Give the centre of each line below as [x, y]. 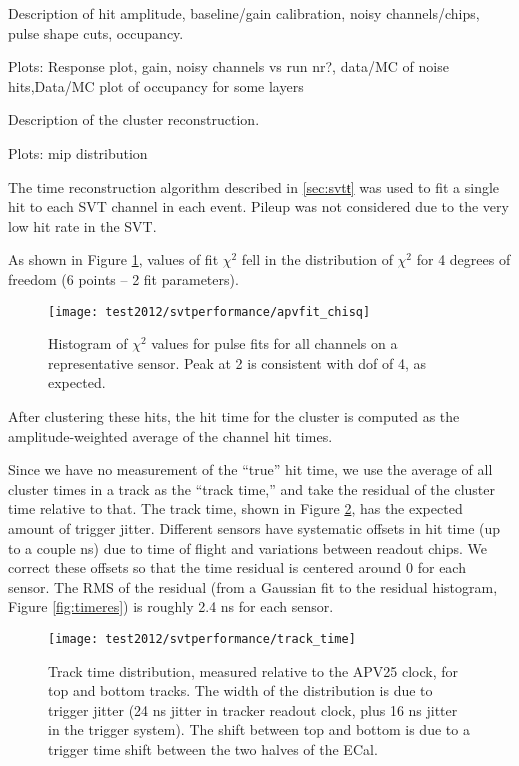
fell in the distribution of [317, 259]
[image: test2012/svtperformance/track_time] [202, 638]
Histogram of [88, 343]
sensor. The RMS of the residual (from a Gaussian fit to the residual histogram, [253, 586]
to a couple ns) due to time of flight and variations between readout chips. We [248, 547]
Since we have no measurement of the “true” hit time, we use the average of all [250, 469]
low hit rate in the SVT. [82, 225]
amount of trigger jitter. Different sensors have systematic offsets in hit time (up [254, 527]
